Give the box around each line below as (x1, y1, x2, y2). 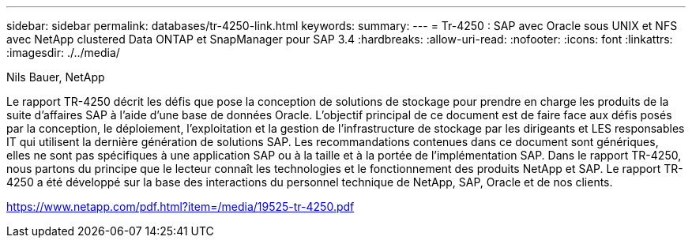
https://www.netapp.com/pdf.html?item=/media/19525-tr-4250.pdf (6, 200, 355, 213)
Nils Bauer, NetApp (6, 70, 105, 84)
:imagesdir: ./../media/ (6, 46, 120, 59)
